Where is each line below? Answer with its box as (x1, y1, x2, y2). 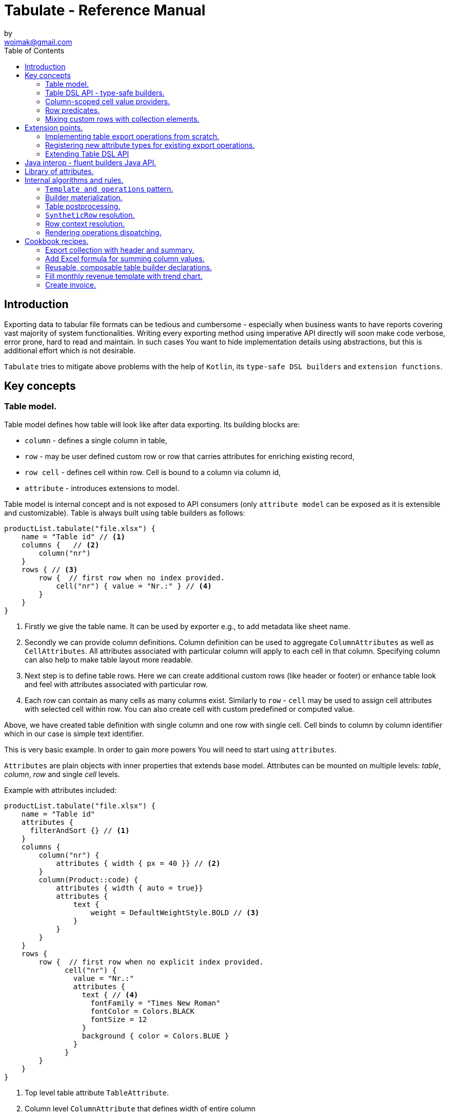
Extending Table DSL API (45, 149, 129, 158)
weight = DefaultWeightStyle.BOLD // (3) (90, 908, 260, 917)
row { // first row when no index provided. (38, 573, 225, 582)
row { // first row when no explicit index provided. (38, 957, 264, 966)
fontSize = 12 (90, 1015, 147, 1024)
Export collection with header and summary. (45, 245, 194, 254)
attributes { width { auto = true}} (56, 883, 203, 892)
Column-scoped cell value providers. (45, 97, 170, 106)
